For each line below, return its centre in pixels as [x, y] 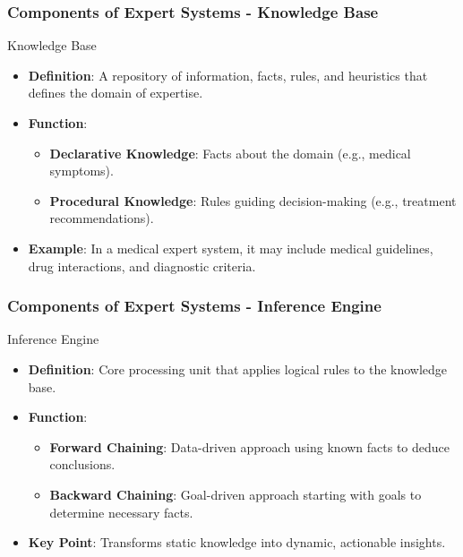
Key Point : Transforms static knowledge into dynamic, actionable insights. [237, 542]
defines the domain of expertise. [116, 93]
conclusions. [82, 464]
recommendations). [102, 218]
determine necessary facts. [121, 512]
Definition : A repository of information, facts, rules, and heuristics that [228, 75]
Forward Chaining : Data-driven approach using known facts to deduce [250, 446]
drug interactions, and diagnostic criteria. [142, 266]
